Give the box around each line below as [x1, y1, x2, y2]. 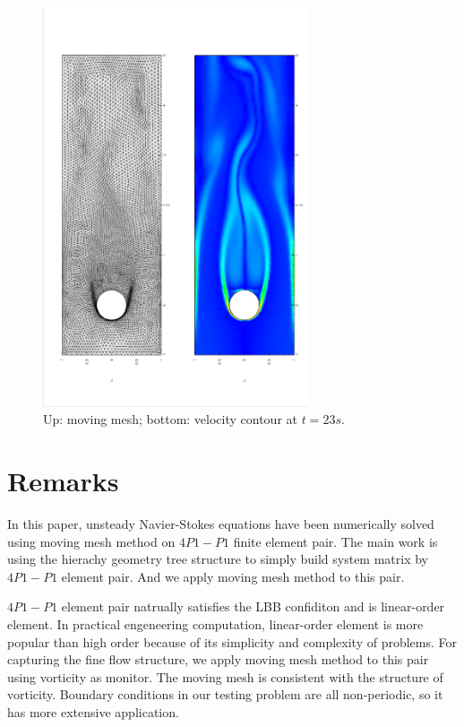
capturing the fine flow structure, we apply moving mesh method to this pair [7, 650, 429, 669]
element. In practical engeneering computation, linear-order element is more [7, 614, 424, 633]
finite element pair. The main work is [233, 532, 438, 550]
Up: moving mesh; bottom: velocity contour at [43, 410, 298, 428]
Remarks [7, 463, 119, 498]
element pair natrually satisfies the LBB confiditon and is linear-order [61, 597, 445, 616]
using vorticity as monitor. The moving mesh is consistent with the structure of [7, 667, 443, 686]
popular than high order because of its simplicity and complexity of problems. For [7, 632, 458, 651]
